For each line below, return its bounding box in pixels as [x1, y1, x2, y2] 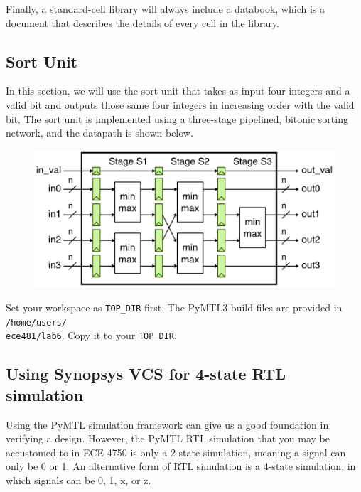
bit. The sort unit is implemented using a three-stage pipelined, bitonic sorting [6, 111, 348, 126]
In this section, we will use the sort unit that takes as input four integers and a [6, 83, 350, 98]
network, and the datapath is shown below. [6, 125, 193, 140]
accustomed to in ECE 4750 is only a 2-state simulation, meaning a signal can [6, 444, 346, 459]
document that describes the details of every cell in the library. [6, 15, 279, 30]
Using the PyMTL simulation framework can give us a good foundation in [6, 417, 329, 432]
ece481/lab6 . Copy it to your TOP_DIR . [6, 328, 177, 343]
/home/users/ [6, 317, 67, 328]
